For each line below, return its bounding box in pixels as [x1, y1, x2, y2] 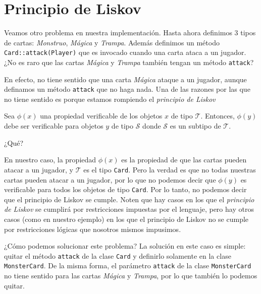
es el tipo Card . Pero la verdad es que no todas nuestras [83, 164, 256, 174]
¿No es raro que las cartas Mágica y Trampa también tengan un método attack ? [4, 56, 254, 67]
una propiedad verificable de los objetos [40, 110, 163, 121]
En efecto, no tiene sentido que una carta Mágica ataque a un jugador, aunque [4, 74, 247, 84]
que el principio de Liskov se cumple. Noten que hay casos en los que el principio [4, 194, 254, 204]
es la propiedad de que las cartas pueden [121, 154, 247, 165]
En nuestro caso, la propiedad [4, 154, 96, 165]
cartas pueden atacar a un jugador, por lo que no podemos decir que [4, 174, 216, 185]
